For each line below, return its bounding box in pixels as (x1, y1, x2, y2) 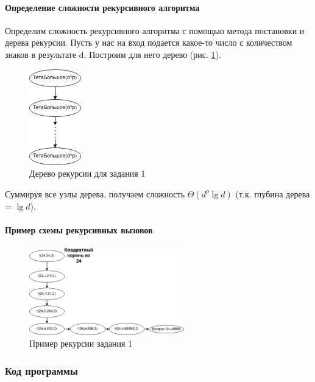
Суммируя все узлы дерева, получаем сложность (5, 187, 185, 200)
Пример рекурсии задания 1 (29, 337, 133, 350)
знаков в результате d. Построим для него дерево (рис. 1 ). (5, 48, 221, 60)
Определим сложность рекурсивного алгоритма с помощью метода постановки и (5, 24, 305, 37)
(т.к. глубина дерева (235, 187, 310, 200)
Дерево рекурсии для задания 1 (29, 167, 146, 180)
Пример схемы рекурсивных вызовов (5, 223, 153, 236)
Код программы (5, 363, 78, 378)
